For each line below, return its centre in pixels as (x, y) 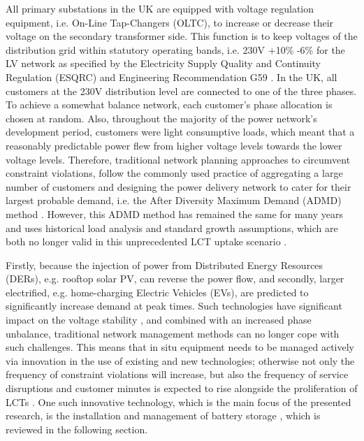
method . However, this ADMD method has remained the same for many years (175, 214)
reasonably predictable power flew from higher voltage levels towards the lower (174, 145)
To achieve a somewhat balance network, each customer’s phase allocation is (169, 104)
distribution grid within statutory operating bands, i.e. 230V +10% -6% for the (175, 49)
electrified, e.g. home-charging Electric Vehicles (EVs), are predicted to (157, 292)
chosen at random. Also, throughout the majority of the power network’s (161, 118)
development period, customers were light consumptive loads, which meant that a (180, 132)
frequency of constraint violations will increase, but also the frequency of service (177, 374)
